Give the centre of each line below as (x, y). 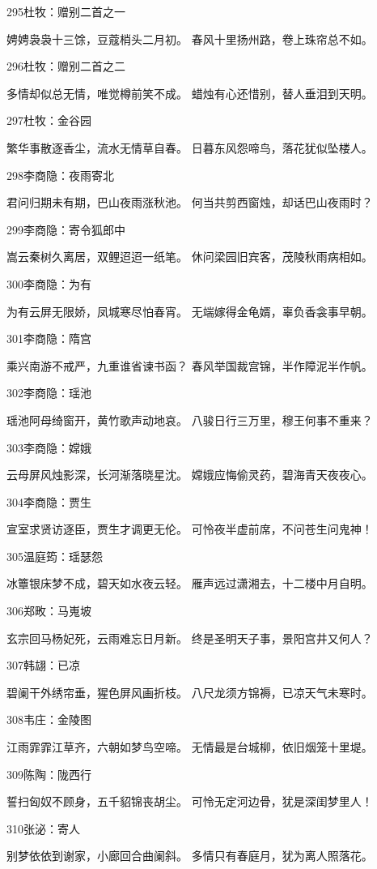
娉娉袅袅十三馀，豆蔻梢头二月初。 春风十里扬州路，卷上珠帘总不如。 (190, 39)
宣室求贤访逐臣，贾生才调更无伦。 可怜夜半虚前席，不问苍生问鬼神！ (190, 529)
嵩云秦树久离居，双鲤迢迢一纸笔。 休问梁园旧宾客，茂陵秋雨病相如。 (190, 257)
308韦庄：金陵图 (49, 719)
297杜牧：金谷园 (49, 120)
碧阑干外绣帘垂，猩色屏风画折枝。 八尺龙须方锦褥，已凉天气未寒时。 (190, 692)
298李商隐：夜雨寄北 (60, 175)
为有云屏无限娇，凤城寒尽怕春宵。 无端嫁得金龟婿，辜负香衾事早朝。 (190, 311)
